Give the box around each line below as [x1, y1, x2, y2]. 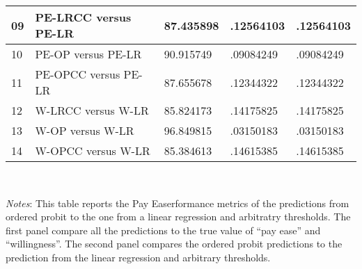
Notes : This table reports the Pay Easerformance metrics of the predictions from [6, 195, 349, 210]
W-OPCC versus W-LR [35, 142, 150, 158]
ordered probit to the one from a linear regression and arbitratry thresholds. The [6, 209, 351, 224]
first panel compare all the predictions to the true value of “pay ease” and [6, 222, 321, 237]
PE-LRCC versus [35, 9, 132, 25]
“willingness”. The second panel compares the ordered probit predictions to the [6, 236, 343, 251]
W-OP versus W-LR [35, 122, 134, 138]
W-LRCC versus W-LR [35, 102, 149, 118]
